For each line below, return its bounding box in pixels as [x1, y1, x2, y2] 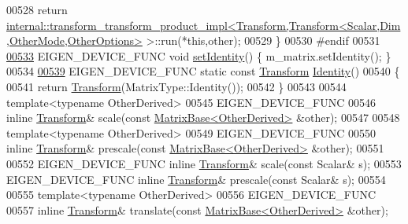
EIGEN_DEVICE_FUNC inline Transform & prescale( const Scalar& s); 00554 [6, 171, 386, 187]
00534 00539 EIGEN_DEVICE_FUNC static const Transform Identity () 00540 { [6, 63, 400, 79]
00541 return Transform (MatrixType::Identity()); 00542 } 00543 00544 [6, 78, 347, 94]
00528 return [6, 2, 68, 17]
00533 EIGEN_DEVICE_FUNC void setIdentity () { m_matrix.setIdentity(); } [6, 47, 391, 64]
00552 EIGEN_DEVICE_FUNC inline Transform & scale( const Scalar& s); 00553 [6, 155, 402, 171]
